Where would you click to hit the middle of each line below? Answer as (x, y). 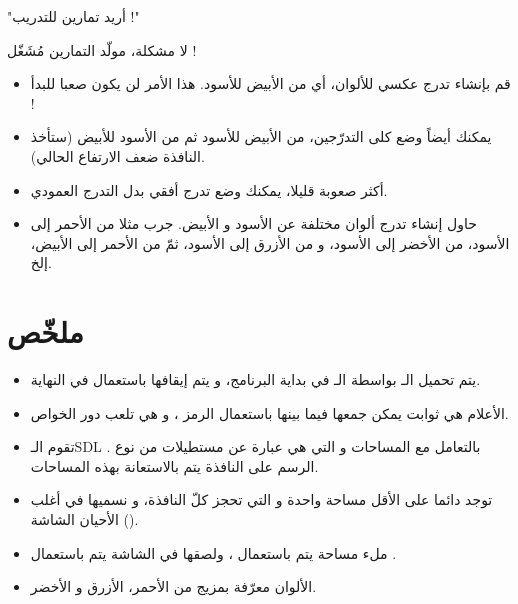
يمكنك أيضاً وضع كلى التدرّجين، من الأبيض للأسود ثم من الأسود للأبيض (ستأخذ (261, 136)
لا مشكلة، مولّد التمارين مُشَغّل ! (102, 49)
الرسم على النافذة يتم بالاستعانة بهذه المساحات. (174, 465)
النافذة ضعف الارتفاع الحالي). (117, 155)
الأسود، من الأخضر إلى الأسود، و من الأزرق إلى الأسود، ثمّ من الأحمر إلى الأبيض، (270, 242)
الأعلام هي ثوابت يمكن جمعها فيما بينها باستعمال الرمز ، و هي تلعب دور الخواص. (269, 412)
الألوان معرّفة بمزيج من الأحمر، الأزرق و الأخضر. (173, 586)
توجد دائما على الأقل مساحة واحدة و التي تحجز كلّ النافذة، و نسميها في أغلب (261, 499)
